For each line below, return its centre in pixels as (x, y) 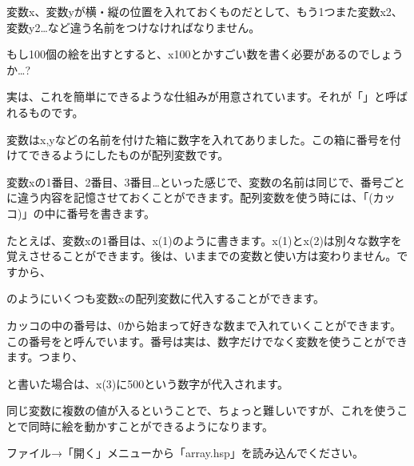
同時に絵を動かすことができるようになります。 (151, 426)
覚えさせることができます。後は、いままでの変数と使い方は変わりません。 (202, 256)
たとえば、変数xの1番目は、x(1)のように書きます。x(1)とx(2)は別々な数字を (204, 240)
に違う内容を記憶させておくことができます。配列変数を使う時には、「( (190, 197)
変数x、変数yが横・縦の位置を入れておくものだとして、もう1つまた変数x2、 (205, 11)
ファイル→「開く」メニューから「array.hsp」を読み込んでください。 (185, 453)
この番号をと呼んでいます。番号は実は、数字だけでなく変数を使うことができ (207, 341)
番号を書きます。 (111, 213)
